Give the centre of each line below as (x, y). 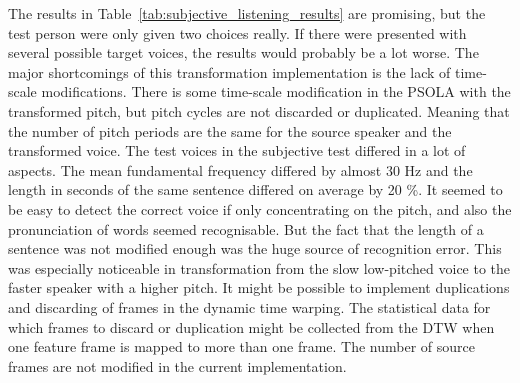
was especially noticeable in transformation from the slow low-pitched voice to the (259, 267)
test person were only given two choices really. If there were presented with (237, 32)
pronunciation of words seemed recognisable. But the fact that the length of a (246, 228)
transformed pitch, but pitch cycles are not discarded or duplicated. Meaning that (259, 110)
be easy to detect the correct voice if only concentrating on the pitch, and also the (260, 208)
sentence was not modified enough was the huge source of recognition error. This (255, 248)
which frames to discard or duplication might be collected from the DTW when (251, 326)
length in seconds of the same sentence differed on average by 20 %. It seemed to (255, 189)
